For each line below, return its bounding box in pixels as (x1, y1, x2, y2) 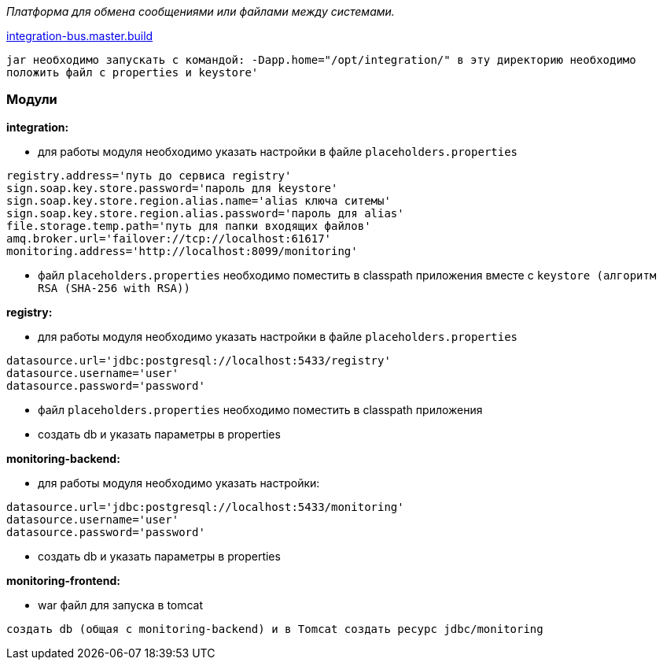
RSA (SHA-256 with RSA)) (38, 281, 190, 294)
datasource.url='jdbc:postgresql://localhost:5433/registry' (6, 353, 391, 367)
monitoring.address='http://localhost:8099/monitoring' (6, 244, 358, 257)
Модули (6, 91, 57, 108)
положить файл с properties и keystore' (6, 66, 259, 79)
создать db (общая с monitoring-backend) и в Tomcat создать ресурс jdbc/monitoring (6, 622, 543, 635)
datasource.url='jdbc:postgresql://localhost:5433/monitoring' (6, 500, 404, 513)
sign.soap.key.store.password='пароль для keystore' (6, 181, 338, 194)
